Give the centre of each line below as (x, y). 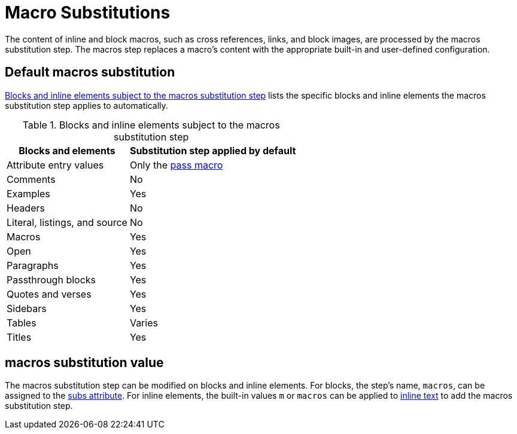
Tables (22, 323)
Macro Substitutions (88, 13)
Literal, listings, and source (67, 222)
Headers (26, 208)
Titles (19, 337)
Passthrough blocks (51, 279)
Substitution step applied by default (213, 150)
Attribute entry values (55, 165)
